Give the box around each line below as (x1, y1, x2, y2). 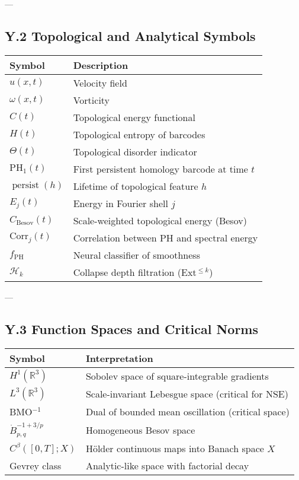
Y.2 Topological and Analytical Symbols (5, 26, 256, 44)
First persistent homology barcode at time (73, 161, 248, 176)
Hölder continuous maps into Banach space (85, 441, 264, 456)
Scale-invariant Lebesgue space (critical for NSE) (85, 387, 288, 401)
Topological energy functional (73, 110, 195, 124)
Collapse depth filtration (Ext (73, 265, 197, 279)
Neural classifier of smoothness (73, 247, 200, 262)
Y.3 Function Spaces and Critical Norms (5, 319, 258, 338)
